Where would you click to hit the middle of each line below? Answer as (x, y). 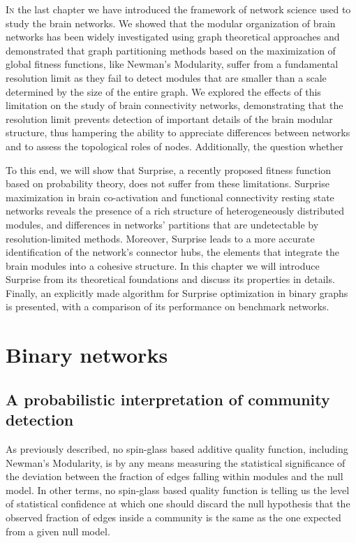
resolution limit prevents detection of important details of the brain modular (169, 118)
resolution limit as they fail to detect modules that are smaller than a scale (166, 77)
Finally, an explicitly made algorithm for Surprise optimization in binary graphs (177, 292)
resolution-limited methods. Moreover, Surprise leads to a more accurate (160, 238)
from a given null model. (58, 531)
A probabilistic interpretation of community (168, 399)
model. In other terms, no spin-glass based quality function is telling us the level (178, 490)
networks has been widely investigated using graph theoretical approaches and (173, 37)
